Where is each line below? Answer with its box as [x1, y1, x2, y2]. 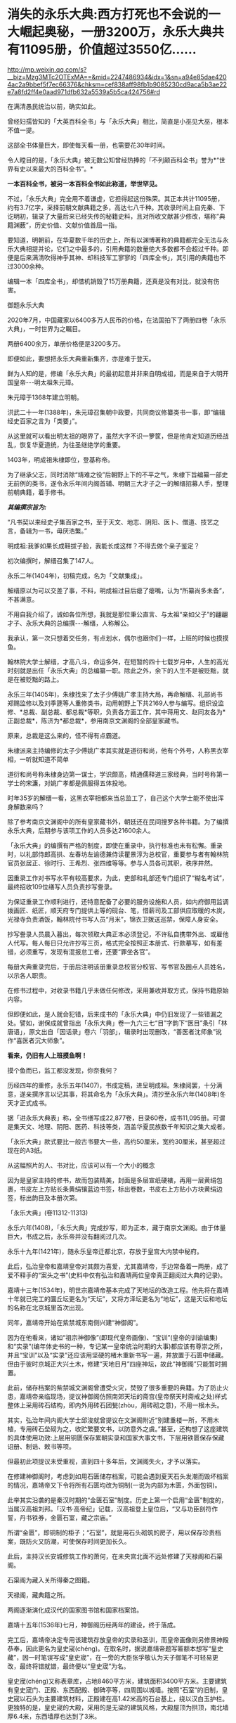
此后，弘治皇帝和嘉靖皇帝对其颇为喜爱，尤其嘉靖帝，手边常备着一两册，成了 [7, 1262, 229, 1270]
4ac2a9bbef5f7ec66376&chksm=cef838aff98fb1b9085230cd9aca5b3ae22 [7, 80, 227, 89]
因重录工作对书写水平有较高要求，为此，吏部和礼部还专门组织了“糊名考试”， [7, 873, 228, 882]
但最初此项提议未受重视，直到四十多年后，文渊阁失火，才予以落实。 [7, 1457, 204, 1466]
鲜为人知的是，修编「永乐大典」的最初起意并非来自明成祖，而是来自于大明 [7, 369, 223, 377]
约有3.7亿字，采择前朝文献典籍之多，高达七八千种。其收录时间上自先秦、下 [7, 203, 226, 212]
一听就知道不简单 [19, 755, 69, 763]
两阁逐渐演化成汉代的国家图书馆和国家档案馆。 [7, 1606, 143, 1614]
